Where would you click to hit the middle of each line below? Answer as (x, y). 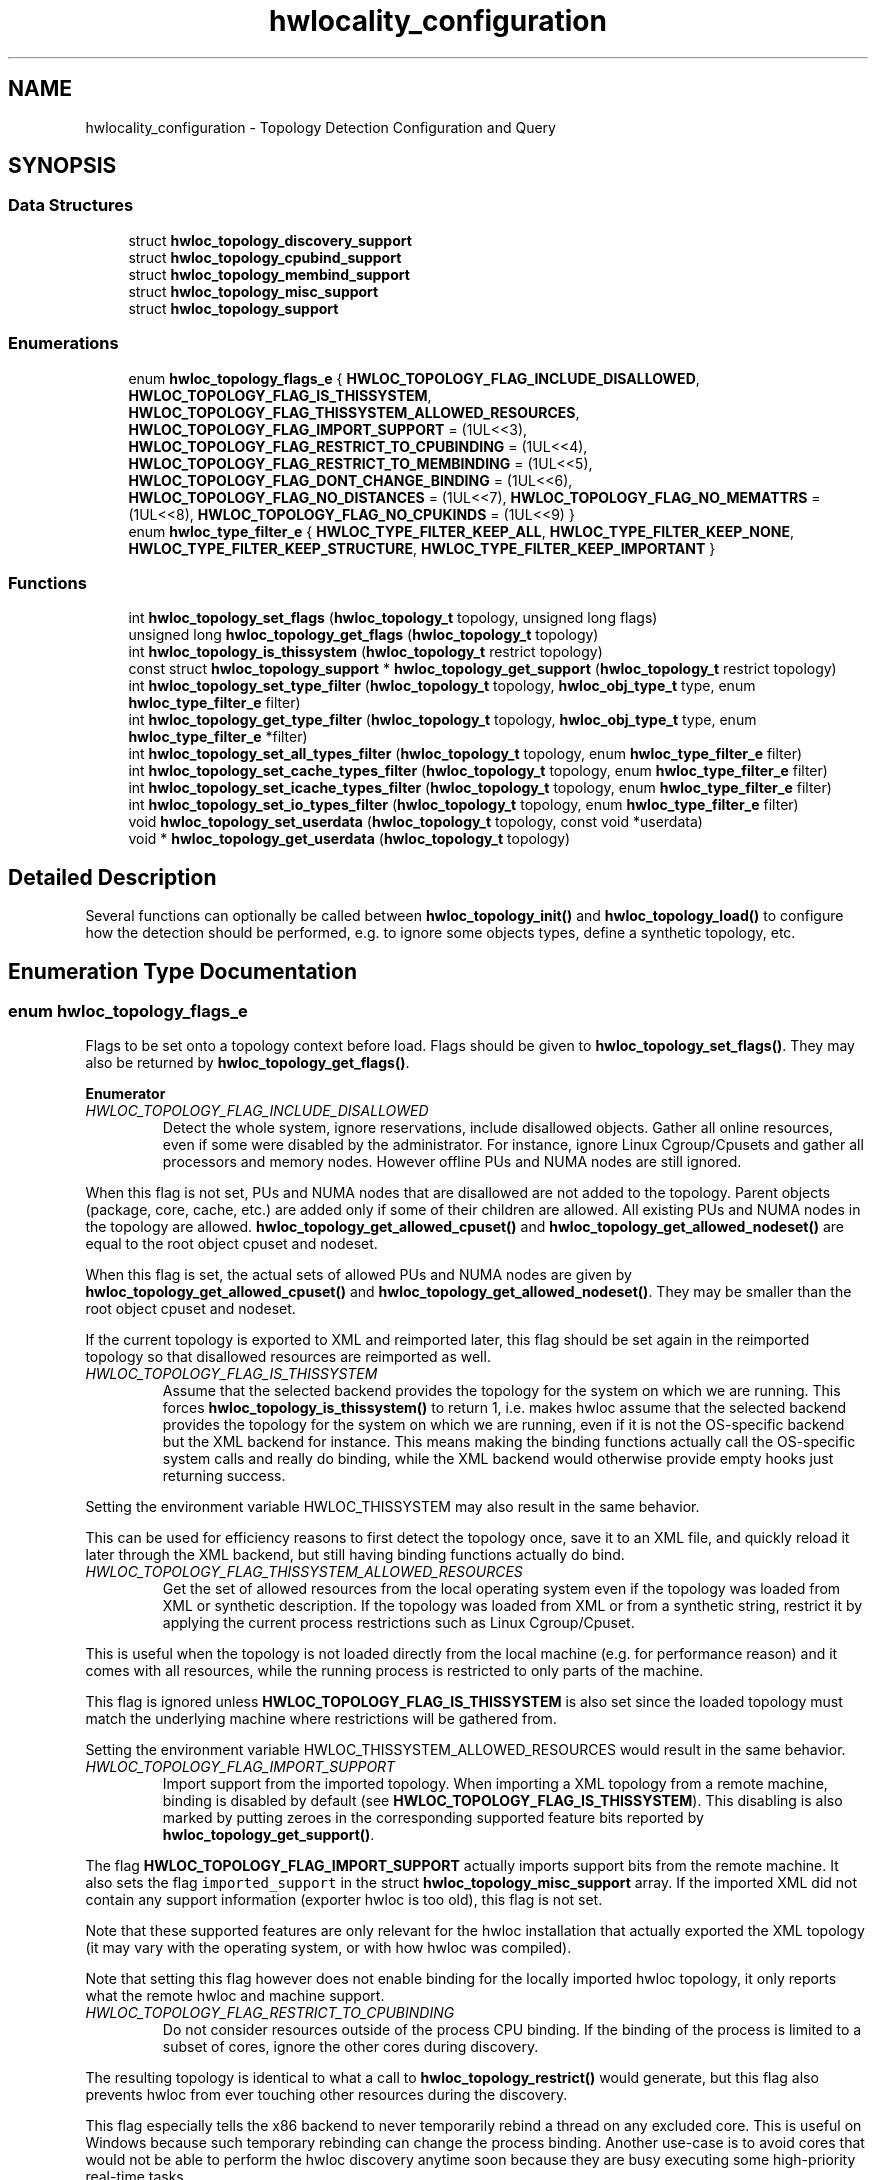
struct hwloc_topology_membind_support (269, 274)
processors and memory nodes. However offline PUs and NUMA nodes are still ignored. (452, 1162)
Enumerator (125, 1094)
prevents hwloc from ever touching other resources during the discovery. (326, 2095)
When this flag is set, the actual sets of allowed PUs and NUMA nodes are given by (358, 1275)
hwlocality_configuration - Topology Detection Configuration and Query (320, 127)
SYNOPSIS (62, 166)
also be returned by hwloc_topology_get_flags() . (247, 1063)
